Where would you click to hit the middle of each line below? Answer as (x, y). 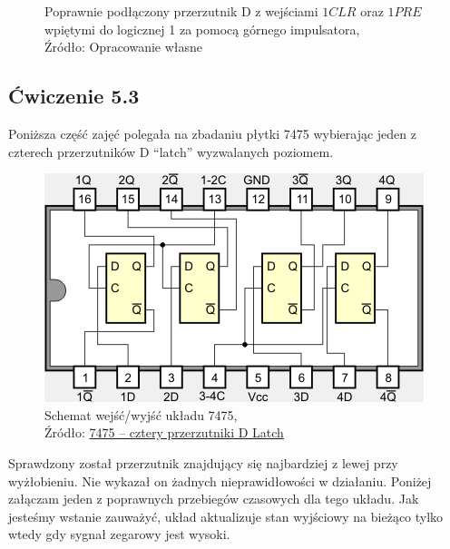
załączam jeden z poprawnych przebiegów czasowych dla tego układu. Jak (214, 499)
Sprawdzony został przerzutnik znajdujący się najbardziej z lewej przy (203, 462)
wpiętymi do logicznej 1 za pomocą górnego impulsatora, (202, 29)
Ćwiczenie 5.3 (74, 96)
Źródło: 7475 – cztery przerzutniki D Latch (164, 432)
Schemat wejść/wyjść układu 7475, (141, 414)
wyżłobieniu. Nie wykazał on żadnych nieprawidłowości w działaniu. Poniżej (220, 480)
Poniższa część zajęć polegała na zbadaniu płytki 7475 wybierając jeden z (212, 133)
